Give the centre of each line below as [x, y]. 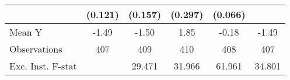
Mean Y [26, 32]
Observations [36, 49]
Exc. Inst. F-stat [43, 66]
